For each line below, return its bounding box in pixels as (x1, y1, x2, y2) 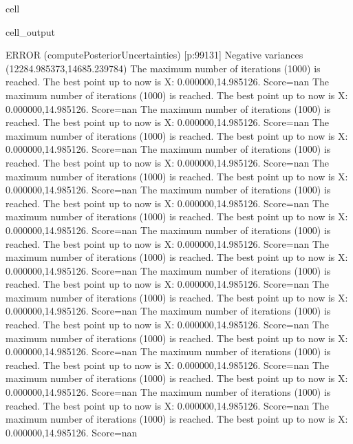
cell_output (6, 24, 55, 39)
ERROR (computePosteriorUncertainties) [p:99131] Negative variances (6, 47, 303, 62)
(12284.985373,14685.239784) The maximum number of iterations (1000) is (6, 61, 321, 75)
